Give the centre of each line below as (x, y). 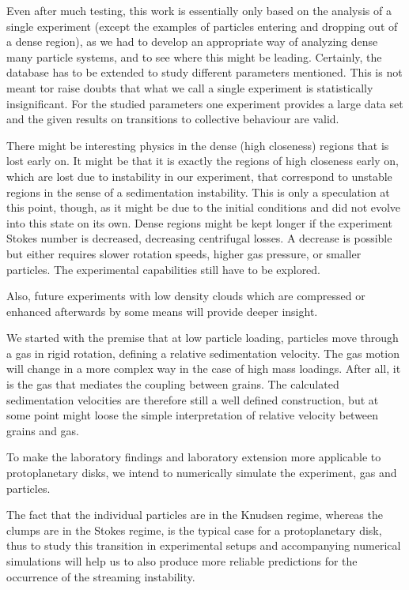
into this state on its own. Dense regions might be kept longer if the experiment (199, 222)
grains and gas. (43, 430)
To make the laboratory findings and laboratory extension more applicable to (194, 457)
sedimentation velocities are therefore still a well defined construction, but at (193, 399)
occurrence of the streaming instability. (101, 576)
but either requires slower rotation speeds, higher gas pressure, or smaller (184, 253)
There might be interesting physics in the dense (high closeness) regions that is (198, 145)
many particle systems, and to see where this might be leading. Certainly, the (194, 56)
